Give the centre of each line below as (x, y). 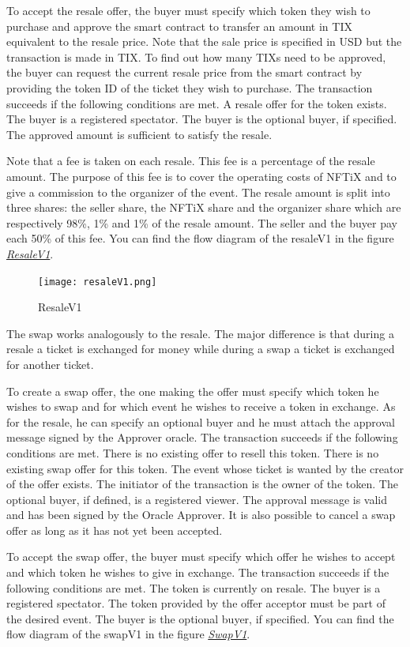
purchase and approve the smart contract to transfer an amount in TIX (179, 26)
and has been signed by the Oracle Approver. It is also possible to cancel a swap (201, 515)
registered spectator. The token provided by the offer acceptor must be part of (196, 603)
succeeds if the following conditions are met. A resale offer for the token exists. (197, 103)
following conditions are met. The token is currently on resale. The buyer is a (194, 587)
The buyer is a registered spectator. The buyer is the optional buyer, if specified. (202, 119)
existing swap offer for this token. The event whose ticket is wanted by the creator (205, 468)
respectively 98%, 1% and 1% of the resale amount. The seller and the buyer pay (202, 222)
